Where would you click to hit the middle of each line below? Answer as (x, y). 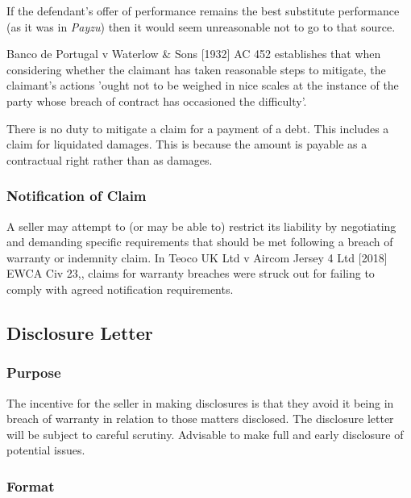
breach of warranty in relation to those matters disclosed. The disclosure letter (200, 418)
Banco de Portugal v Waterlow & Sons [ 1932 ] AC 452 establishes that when (194, 54)
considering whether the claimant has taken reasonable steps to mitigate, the (196, 69)
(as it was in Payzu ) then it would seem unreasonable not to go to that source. (201, 26)
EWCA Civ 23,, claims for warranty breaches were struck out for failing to (191, 273)
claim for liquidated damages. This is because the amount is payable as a (187, 144)
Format (31, 485)
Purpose (34, 372)
